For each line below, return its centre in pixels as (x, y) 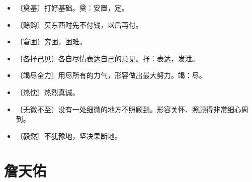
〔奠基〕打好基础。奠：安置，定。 (72, 8)
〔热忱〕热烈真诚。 (48, 92)
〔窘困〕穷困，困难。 (51, 41)
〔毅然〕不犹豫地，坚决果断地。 (69, 135)
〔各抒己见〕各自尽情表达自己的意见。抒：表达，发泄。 (107, 58)
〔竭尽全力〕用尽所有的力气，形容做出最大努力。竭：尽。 (111, 75)
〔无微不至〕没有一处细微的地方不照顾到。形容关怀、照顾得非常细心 (129, 109)
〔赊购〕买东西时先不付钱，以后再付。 (79, 24)
